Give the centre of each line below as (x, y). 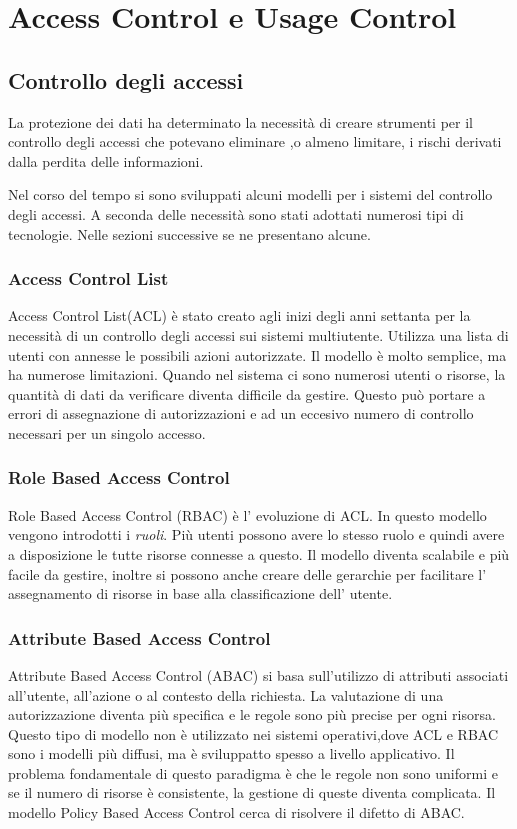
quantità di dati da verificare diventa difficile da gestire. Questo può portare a (247, 393)
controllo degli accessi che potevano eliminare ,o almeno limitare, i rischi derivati (255, 141)
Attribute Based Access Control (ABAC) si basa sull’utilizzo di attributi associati (258, 674)
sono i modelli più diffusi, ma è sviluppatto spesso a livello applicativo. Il (231, 753)
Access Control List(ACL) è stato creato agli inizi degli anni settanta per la (239, 315)
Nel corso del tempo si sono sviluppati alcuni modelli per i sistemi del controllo (250, 194)
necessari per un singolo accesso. (107, 432)
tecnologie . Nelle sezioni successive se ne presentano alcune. (189, 233)
